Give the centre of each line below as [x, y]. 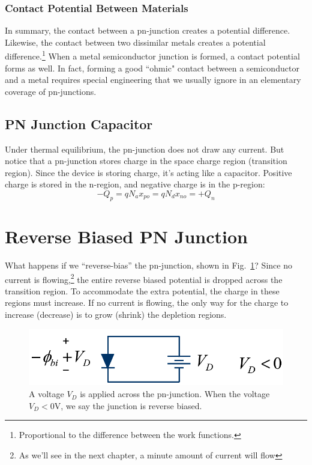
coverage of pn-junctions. [51, 91]
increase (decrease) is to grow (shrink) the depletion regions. [116, 314]
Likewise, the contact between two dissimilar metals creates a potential [135, 42]
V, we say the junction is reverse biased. [128, 405]
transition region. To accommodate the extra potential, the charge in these [142, 290]
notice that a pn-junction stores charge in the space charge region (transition [146, 161]
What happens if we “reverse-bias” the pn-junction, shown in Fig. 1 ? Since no [148, 265]
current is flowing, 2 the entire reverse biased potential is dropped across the [144, 278]
